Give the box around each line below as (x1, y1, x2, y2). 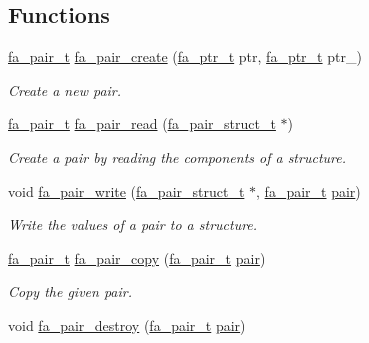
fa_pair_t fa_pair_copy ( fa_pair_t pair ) (8, 247, 266, 268)
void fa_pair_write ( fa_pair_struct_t (8, 180, 245, 201)
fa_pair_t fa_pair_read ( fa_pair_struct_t (8, 113, 276, 134)
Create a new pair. (8, 79, 122, 100)
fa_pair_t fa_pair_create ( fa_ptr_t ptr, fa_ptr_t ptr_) (8, 46, 362, 67)
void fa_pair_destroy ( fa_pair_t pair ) (8, 314, 246, 335)
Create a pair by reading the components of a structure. (8, 146, 346, 167)
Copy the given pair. (8, 281, 132, 302)
